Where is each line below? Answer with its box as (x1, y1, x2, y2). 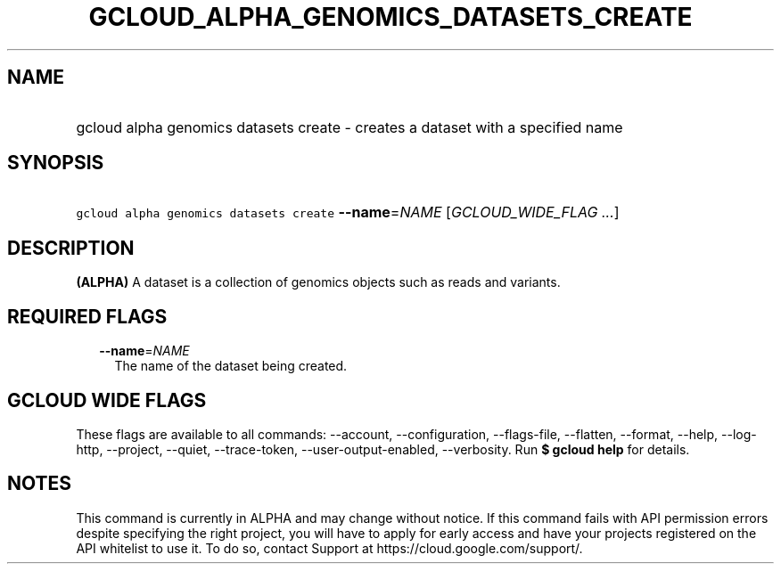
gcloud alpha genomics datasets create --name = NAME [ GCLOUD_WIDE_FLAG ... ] (76, 203, 620, 222)
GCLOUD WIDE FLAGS (7, 388, 207, 412)
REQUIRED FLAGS (7, 305, 168, 328)
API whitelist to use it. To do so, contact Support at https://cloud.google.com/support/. (76, 540, 583, 556)
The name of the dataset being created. (114, 358, 348, 374)
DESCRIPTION (7, 236, 135, 259)
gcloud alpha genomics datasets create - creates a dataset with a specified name (76, 118, 623, 136)
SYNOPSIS (7, 151, 104, 175)
